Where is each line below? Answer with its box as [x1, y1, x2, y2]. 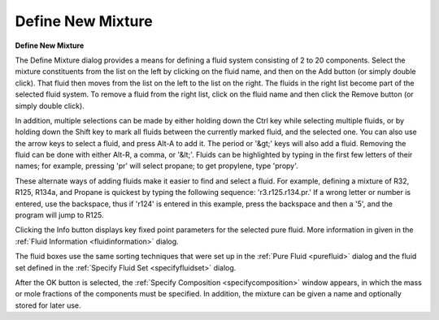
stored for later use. [15, 301, 81, 310]
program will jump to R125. [15, 210, 104, 220]
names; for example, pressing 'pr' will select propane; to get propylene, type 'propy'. [15, 161, 298, 171]
